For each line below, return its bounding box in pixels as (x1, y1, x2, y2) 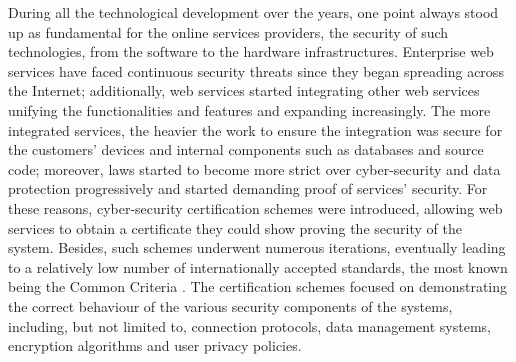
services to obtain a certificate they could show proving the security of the (8, 217, 462, 238)
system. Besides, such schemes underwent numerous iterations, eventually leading (8, 237, 506, 258)
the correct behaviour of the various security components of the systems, (8, 295, 453, 316)
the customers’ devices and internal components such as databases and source (8, 139, 484, 160)
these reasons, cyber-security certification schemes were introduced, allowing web (8, 197, 503, 218)
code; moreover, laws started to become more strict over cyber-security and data (8, 158, 501, 179)
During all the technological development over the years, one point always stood (8, 2, 499, 22)
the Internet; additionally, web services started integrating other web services (8, 80, 480, 101)
